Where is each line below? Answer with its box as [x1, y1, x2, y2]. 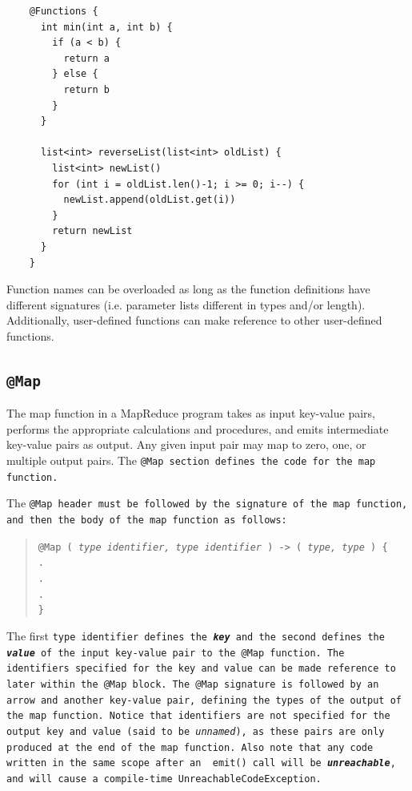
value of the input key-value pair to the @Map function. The [6, 647, 345, 659]
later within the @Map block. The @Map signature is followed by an [6, 678, 379, 690]
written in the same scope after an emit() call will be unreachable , [6, 757, 396, 769]
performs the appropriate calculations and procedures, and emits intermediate [6, 420, 389, 437]
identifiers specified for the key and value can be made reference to [6, 663, 396, 675]
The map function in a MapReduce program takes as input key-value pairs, [6, 405, 375, 422]
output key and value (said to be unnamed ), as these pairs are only [6, 725, 385, 737]
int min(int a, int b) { [40, 21, 173, 33]
